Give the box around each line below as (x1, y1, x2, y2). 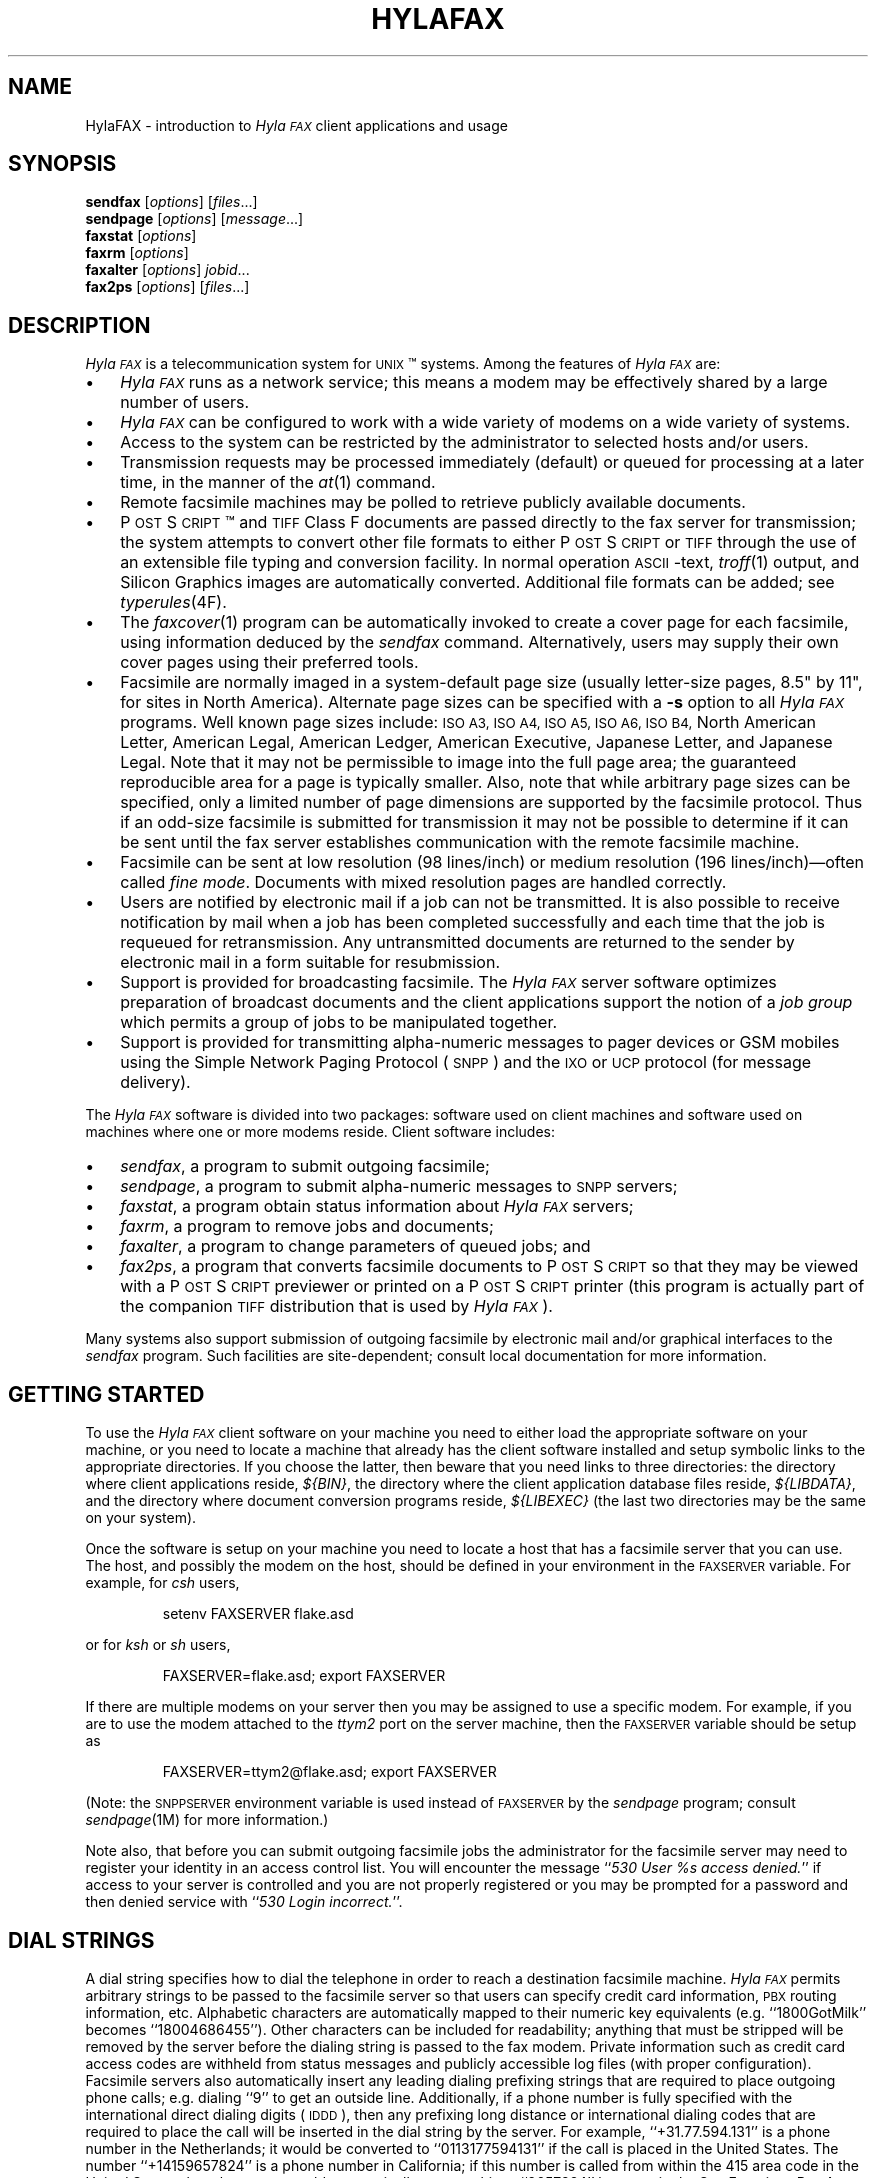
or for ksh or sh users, (85, 1636, 231, 1654)
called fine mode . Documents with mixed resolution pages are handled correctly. (120, 872, 727, 893)
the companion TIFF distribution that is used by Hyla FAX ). (120, 1296, 553, 1317)
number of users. (120, 392, 250, 413)
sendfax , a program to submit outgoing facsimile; (120, 1156, 490, 1177)
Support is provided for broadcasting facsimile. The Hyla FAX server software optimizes (120, 972, 777, 993)
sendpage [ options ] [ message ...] (85, 210, 304, 228)
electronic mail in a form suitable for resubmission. (120, 952, 500, 973)
